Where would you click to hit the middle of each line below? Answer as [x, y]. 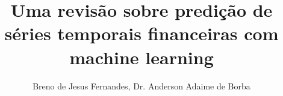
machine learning [141, 57]
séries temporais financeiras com [141, 33]
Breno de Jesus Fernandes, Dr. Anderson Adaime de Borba [141, 85]
